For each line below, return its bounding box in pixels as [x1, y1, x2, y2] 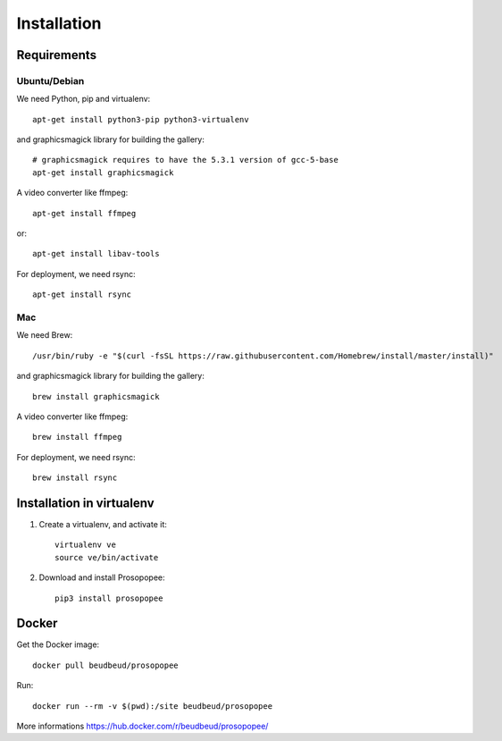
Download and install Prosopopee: [38, 572, 165, 583]
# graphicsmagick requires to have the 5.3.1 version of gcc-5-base [32, 155, 339, 165]
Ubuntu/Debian [16, 74, 85, 87]
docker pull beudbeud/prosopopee [32, 660, 179, 670]
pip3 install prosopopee [54, 593, 163, 603]
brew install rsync [32, 473, 118, 483]
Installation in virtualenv [16, 495, 155, 510]
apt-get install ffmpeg [32, 208, 137, 218]
